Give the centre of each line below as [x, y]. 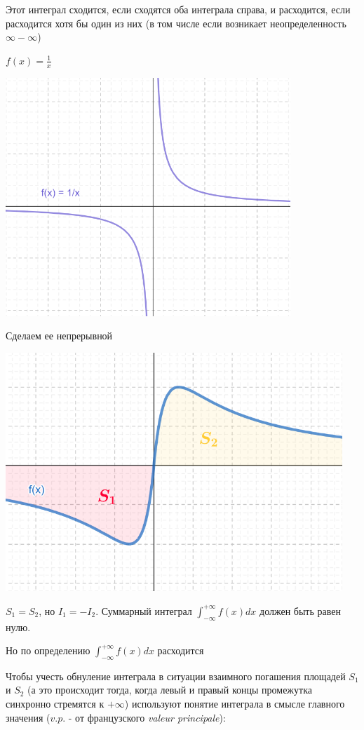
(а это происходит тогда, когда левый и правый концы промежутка [170, 690]
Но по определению [48, 650]
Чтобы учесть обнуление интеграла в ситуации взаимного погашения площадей [176, 676]
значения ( [28, 717]
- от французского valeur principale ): [147, 717]
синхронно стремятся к [55, 704]
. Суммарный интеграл [144, 610]
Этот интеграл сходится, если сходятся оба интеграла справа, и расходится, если [178, 9]
